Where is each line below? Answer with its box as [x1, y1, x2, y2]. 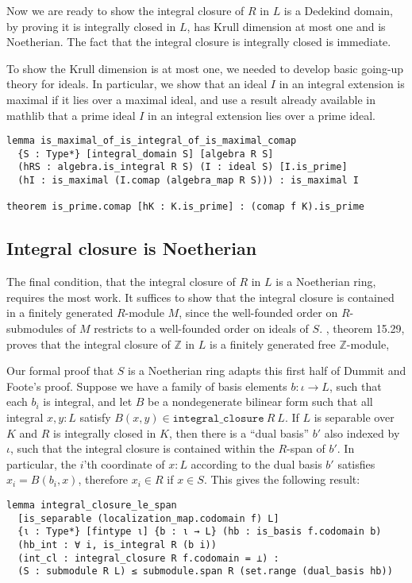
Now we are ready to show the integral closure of [6, 2, 245, 18]
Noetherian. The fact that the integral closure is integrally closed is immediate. [6, 33, 391, 50]
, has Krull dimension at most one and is [187, 17, 386, 34]
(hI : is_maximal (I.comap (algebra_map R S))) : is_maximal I [17, 175, 359, 187]
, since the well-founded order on [179, 304, 338, 321]
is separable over [314, 409, 395, 426]
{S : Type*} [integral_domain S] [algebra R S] [17, 148, 274, 160]
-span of [287, 440, 325, 457]
